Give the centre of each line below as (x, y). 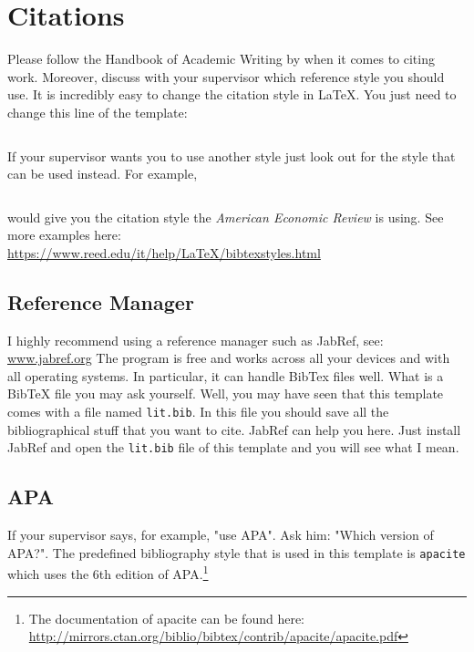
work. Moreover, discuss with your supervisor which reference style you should (226, 76)
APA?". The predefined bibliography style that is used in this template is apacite (237, 552)
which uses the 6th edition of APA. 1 (108, 573)
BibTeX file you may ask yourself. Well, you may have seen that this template (226, 393)
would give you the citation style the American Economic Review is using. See (226, 217)
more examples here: (64, 235)
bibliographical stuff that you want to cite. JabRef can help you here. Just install (234, 429)
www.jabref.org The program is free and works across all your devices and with (229, 358)
